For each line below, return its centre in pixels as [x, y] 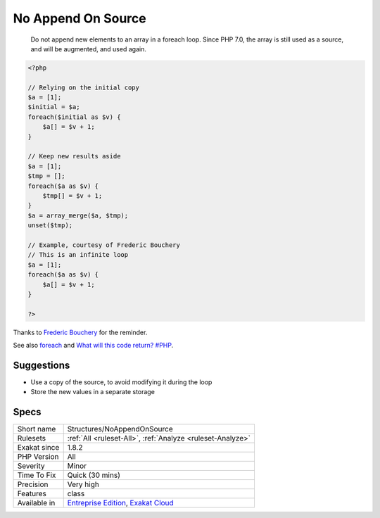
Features [32, 494]
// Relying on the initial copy [84, 87]
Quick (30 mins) [94, 475]
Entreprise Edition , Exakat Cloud [120, 503]
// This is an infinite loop [78, 255]
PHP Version [38, 457]
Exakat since [38, 448]
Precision [33, 484]
